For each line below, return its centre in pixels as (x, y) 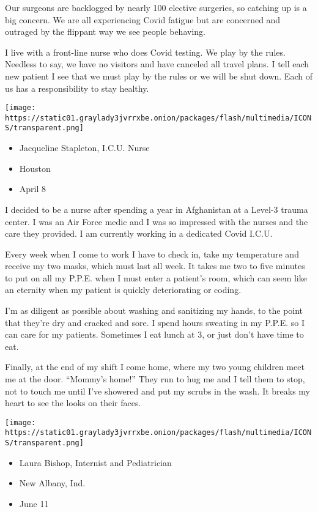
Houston (35, 168)
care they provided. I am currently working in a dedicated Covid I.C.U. (139, 233)
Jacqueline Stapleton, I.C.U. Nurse (84, 148)
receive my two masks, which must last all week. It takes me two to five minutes (155, 266)
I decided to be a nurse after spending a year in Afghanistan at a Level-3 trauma (157, 209)
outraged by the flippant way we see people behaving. (105, 32)
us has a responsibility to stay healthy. (77, 88)
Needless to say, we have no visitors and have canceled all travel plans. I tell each (157, 64)
